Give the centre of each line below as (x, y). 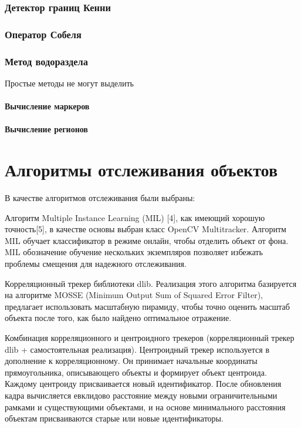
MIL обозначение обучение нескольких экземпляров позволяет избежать (134, 252)
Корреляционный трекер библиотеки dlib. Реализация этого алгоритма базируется (151, 283)
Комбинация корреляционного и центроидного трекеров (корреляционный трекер (150, 337)
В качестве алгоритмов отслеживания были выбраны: (100, 198)
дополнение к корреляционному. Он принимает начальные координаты (131, 361)
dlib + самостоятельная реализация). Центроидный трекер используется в (137, 349)
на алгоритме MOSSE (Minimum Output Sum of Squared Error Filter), (134, 295)
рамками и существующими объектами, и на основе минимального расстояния (145, 407)
